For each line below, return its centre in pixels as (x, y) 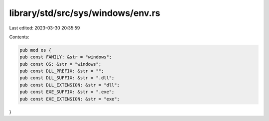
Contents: (19, 37)
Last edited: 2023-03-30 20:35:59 (45, 28)
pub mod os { (36, 50)
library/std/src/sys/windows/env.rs (85, 13)
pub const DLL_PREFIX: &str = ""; (62, 71)
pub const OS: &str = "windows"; (61, 64)
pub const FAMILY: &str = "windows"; (66, 57)
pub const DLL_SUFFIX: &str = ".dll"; (67, 78)
